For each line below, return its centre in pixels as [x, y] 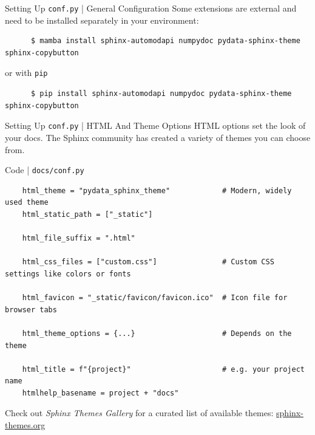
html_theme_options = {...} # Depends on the [157, 333]
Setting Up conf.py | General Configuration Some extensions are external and [151, 8]
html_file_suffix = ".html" [79, 238]
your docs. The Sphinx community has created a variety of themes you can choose [158, 137]
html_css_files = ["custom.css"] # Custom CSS [148, 262]
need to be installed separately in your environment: [102, 20]
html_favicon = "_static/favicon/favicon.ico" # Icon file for [155, 298]
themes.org [25, 425]
